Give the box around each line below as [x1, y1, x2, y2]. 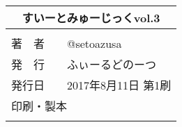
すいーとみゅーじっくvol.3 [22, 10, 160, 26]
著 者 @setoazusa [11, 35, 122, 51]
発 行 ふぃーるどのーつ [11, 56, 157, 72]
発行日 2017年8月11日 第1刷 [11, 77, 172, 93]
